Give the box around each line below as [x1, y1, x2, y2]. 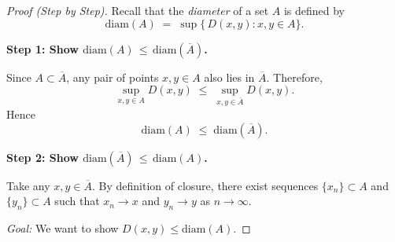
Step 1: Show [6, 40, 79, 57]
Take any [6, 177, 50, 193]
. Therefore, [266, 68, 323, 85]
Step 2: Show [6, 148, 79, 165]
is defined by [283, 2, 345, 18]
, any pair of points [66, 68, 159, 85]
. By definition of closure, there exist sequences [92, 177, 319, 193]
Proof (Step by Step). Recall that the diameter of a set [6, 2, 269, 18]
